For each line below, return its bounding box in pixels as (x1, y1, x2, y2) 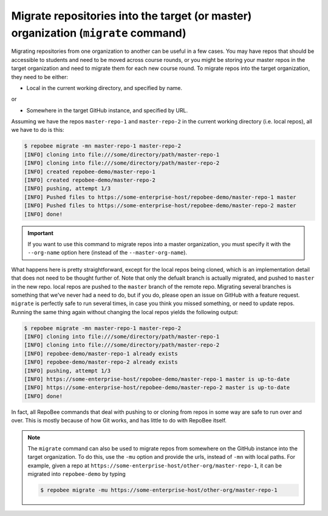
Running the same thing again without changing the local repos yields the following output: (11, 308, 239, 315)
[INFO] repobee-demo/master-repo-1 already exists (24, 350, 179, 357)
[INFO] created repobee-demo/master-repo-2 (24, 177, 156, 184)
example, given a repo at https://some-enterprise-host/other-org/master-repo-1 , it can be (27, 462, 282, 469)
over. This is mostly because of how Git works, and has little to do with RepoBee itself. (11, 417, 227, 424)
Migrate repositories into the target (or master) (11, 9, 252, 22)
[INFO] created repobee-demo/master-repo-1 (24, 168, 156, 175)
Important (27, 229, 54, 236)
